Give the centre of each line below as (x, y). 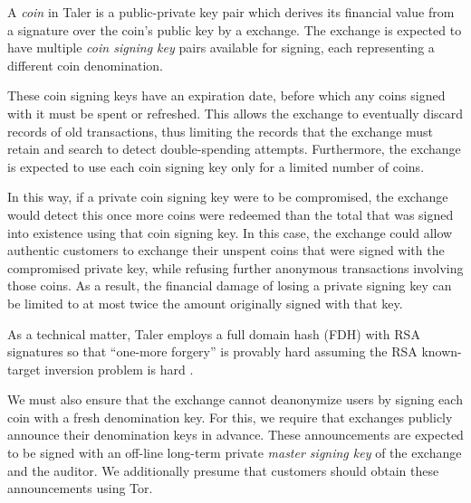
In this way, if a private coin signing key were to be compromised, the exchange (228, 197)
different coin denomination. (85, 65)
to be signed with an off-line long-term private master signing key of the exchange (235, 453)
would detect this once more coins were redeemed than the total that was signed (231, 214)
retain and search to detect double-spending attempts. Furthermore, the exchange (234, 149)
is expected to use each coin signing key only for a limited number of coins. (216, 166)
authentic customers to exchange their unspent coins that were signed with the (226, 250)
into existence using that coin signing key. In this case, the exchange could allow (230, 232)
